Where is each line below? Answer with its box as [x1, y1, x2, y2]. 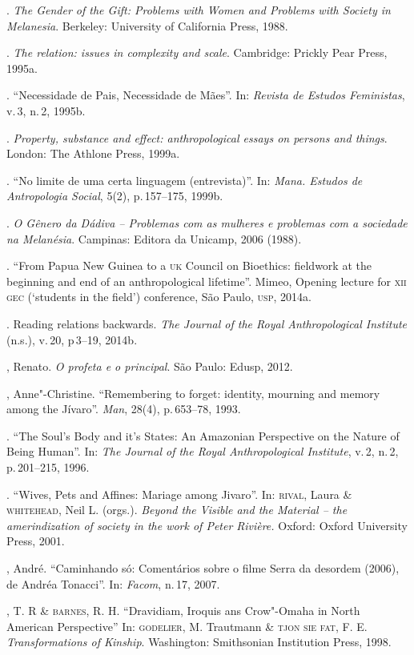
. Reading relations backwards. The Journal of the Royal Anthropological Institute [6, 315, 407, 332]
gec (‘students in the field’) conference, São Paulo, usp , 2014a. [6, 288, 312, 305]
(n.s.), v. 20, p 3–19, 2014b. [6, 331, 138, 348]
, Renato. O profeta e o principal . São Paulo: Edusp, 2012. [6, 358, 293, 375]
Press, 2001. [6, 532, 65, 549]
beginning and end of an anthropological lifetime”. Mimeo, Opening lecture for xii [6, 272, 407, 289]
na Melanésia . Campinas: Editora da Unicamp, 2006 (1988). [6, 230, 302, 247]
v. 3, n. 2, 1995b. [6, 102, 86, 119]
